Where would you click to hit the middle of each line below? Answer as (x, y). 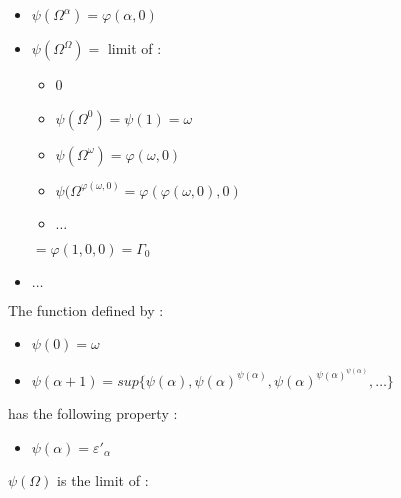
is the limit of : (103, 479)
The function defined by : (86, 309)
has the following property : (93, 412)
